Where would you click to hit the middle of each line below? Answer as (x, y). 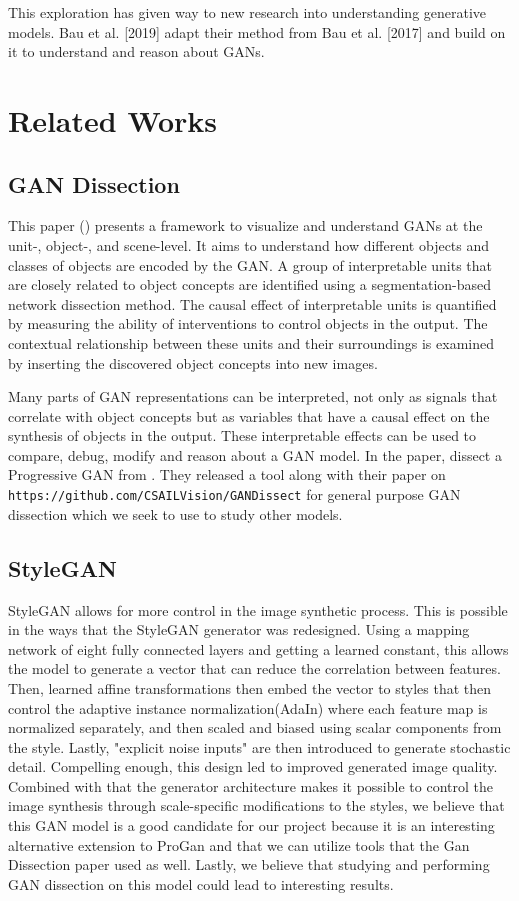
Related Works (113, 119)
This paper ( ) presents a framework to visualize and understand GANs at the (245, 225)
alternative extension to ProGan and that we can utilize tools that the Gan (239, 844)
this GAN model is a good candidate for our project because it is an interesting (251, 825)
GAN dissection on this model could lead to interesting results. (201, 883)
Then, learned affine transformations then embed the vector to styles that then (250, 687)
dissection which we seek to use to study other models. (175, 513)
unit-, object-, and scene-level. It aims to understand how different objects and (249, 244)
